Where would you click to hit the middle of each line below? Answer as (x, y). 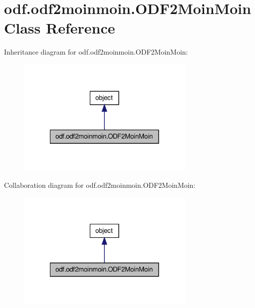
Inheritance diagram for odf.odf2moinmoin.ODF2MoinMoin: (96, 52)
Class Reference (60, 28)
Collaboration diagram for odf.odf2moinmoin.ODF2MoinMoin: (100, 185)
